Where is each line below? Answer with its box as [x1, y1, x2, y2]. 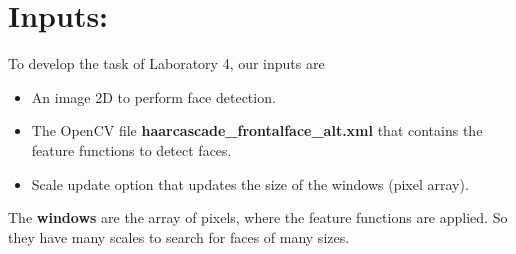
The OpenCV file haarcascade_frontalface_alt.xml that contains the [31, 120, 483, 141]
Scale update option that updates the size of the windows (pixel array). [31, 173, 469, 194]
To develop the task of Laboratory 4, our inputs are [8, 53, 325, 74]
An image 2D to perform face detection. [31, 86, 276, 107]
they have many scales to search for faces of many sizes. [8, 226, 350, 247]
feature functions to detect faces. [31, 139, 232, 160]
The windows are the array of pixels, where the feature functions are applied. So [8, 207, 508, 228]
